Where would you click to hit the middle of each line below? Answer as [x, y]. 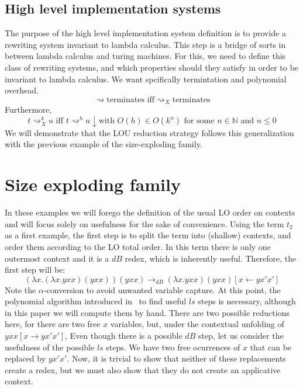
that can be [271, 347]
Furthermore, [28, 110]
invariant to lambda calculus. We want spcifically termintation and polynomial [146, 79]
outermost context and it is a [57, 258]
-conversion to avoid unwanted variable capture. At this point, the [162, 289]
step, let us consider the [241, 336]
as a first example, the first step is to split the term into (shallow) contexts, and [148, 235]
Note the [20, 289]
